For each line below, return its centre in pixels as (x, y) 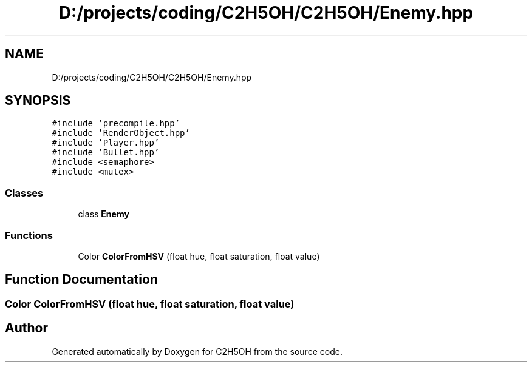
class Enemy (104, 214)
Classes (24, 193)
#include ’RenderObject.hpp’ (121, 133)
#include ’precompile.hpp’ (116, 123)
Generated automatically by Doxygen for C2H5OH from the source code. (197, 351)
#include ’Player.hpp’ (106, 143)
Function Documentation (81, 280)
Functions (29, 235)
